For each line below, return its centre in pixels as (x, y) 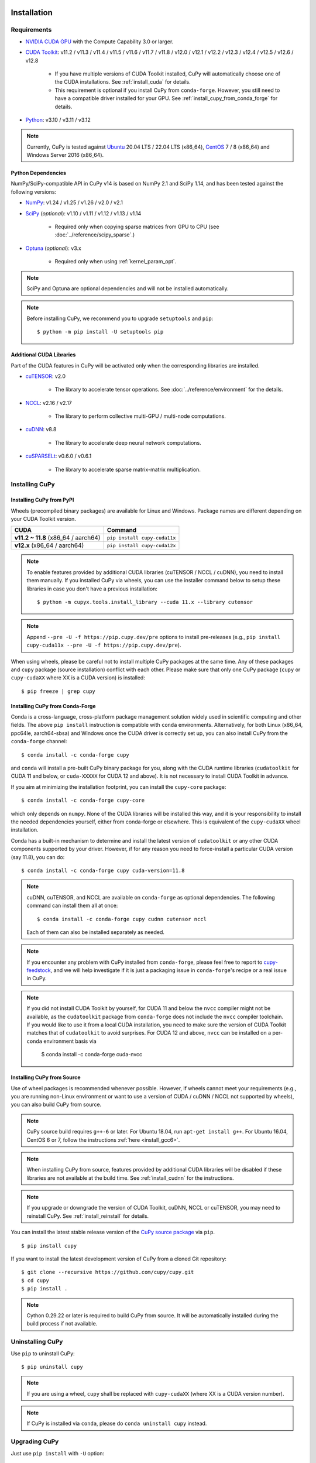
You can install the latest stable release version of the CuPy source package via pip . (113, 1232)
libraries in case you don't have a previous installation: (92, 589)
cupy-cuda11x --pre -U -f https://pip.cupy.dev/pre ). (104, 645)
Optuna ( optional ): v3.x (53, 248)
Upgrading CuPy (35, 1441)
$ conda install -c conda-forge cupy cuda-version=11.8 (103, 870)
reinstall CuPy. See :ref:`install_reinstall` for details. (88, 1216)
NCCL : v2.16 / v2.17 (49, 403)
